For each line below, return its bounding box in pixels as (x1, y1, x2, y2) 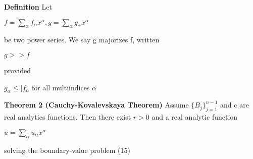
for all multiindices (31, 82, 90, 92)
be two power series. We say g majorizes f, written (4, 34, 160, 45)
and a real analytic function (151, 112, 238, 122)
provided (4, 65, 31, 75)
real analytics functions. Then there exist (4, 112, 131, 122)
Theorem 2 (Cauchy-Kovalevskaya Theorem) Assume (4, 99, 189, 110)
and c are (220, 99, 249, 110)
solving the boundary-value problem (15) (4, 144, 130, 155)
